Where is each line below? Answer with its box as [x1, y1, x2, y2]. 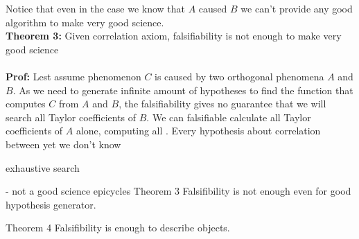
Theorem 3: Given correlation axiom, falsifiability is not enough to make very [6, 28, 342, 43]
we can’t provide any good [240, 1, 353, 15]
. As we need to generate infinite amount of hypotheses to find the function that [12, 82, 353, 97]
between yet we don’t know [6, 136, 121, 151]
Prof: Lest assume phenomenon [6, 69, 141, 83]
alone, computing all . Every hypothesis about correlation [76, 123, 321, 138]
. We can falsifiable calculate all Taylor [146, 109, 311, 124]
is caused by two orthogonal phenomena [155, 69, 324, 83]
